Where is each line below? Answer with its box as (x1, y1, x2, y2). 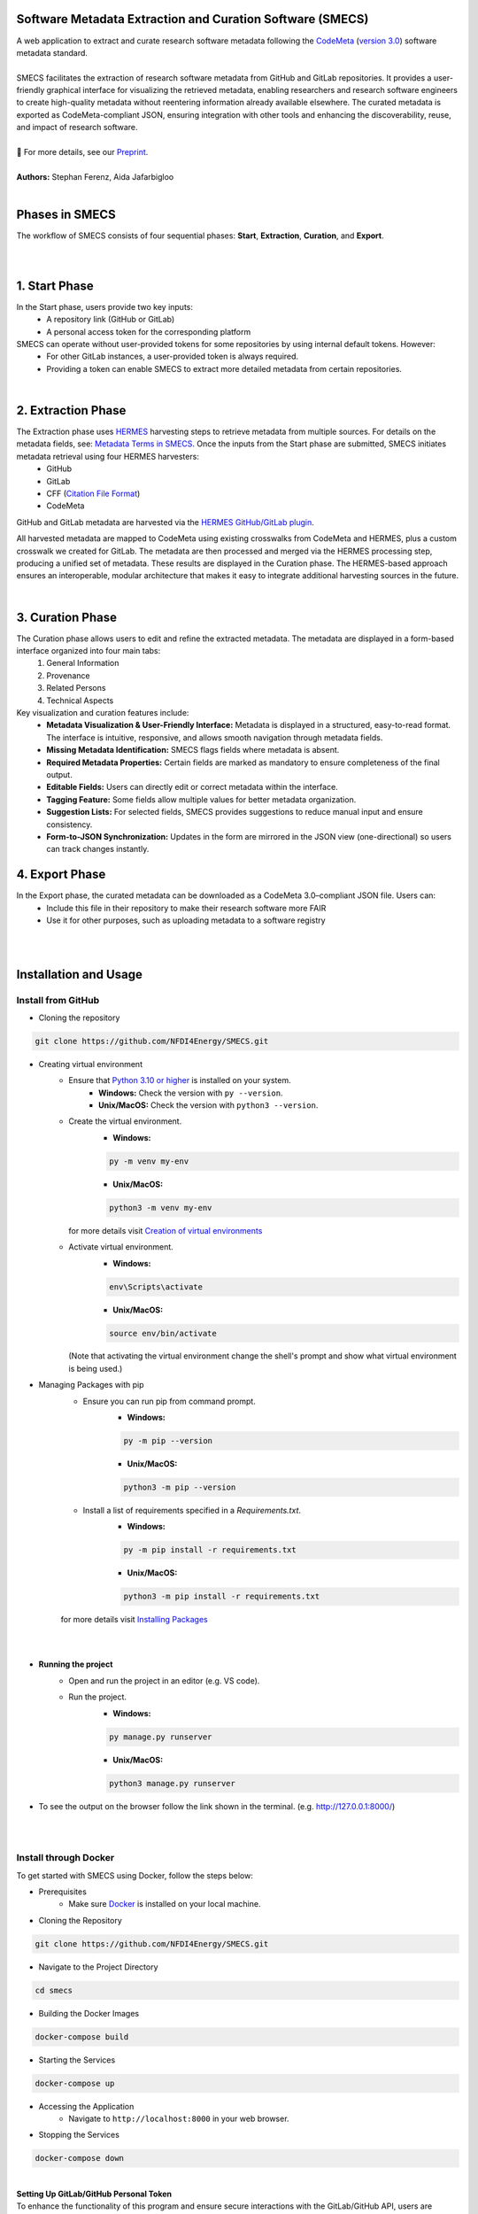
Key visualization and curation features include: (16, 707, 189, 717)
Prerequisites (38, 1886, 88, 1897)
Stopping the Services (38, 2130, 119, 2140)
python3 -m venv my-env (109, 1203, 212, 1212)
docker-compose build (35, 2032, 129, 2041)
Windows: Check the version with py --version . (98, 1088, 283, 1098)
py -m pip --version (123, 1436, 212, 1446)
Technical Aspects (46, 695, 114, 706)
